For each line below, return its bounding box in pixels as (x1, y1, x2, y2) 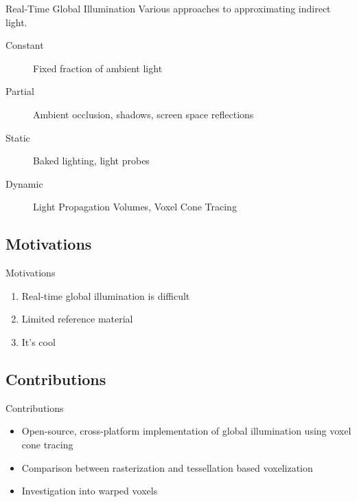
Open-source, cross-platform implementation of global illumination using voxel (21, 424, 352, 438)
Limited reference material (21, 312, 133, 326)
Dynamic (5, 176, 43, 190)
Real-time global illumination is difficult (21, 288, 190, 303)
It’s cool (21, 334, 56, 349)
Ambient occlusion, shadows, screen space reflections (33, 107, 254, 121)
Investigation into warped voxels (21, 483, 158, 498)
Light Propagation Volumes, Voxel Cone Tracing (33, 199, 237, 214)
